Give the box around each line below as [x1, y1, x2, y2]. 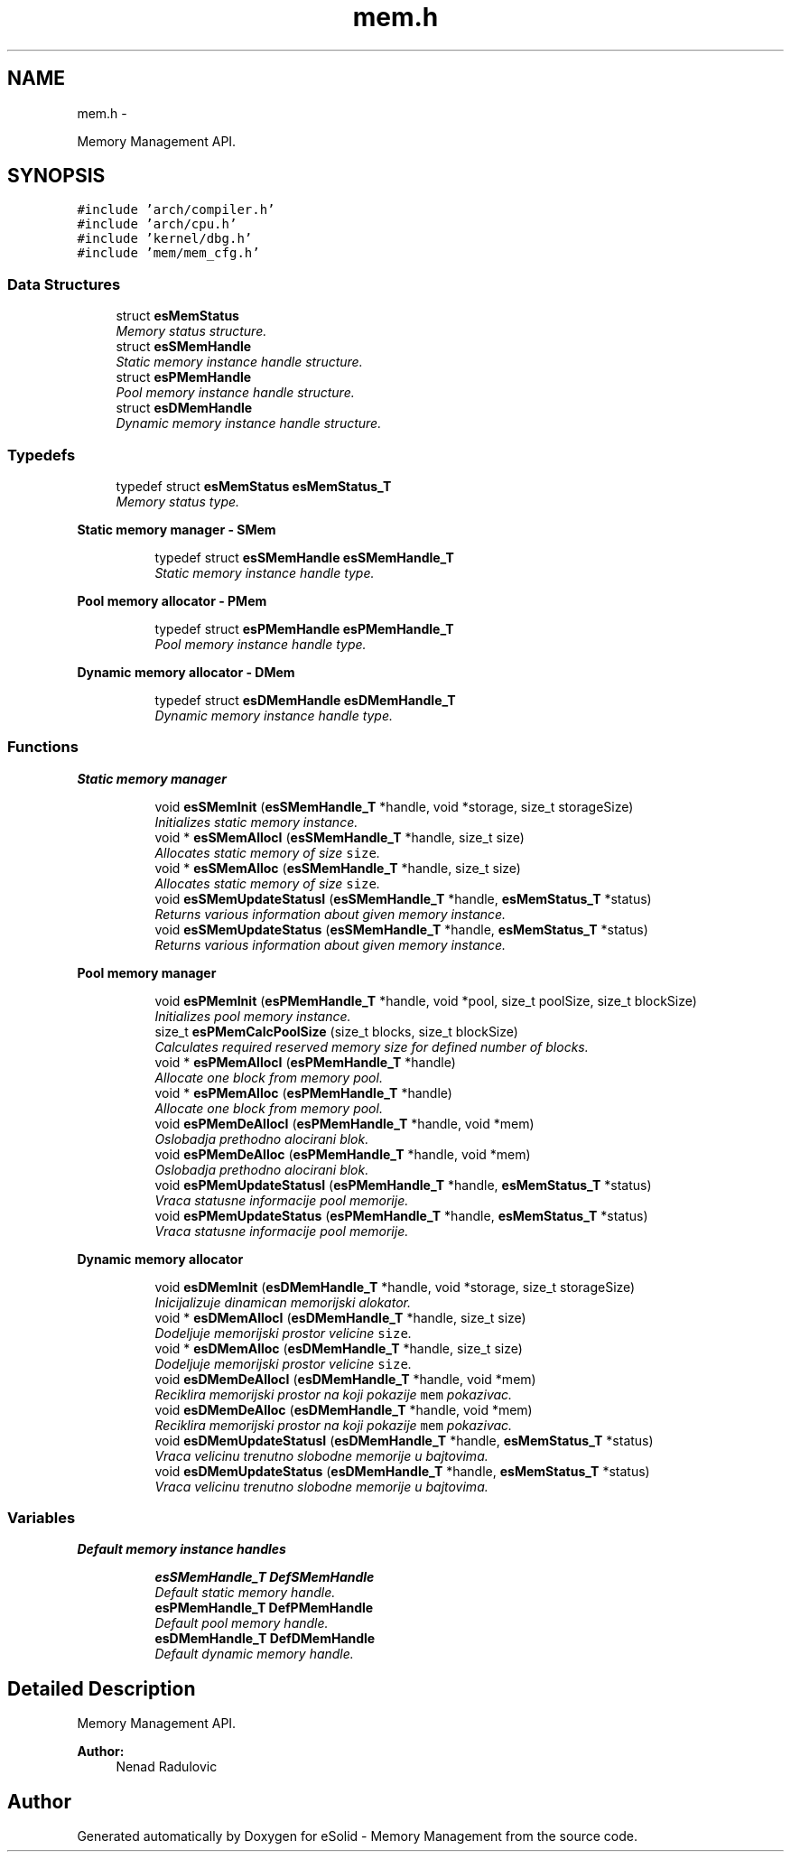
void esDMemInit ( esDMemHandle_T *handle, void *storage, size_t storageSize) [154, 1278, 636, 1295]
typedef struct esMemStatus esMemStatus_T [116, 478, 392, 494]
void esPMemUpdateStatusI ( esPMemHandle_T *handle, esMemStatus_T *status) [154, 1176, 652, 1193]
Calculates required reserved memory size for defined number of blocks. [154, 1038, 589, 1055]
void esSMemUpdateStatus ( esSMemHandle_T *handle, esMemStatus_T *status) [154, 921, 648, 937]
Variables [7, 1509, 76, 1528]
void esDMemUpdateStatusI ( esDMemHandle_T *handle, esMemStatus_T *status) [154, 1432, 654, 1448]
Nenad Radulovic [116, 1759, 218, 1775]
